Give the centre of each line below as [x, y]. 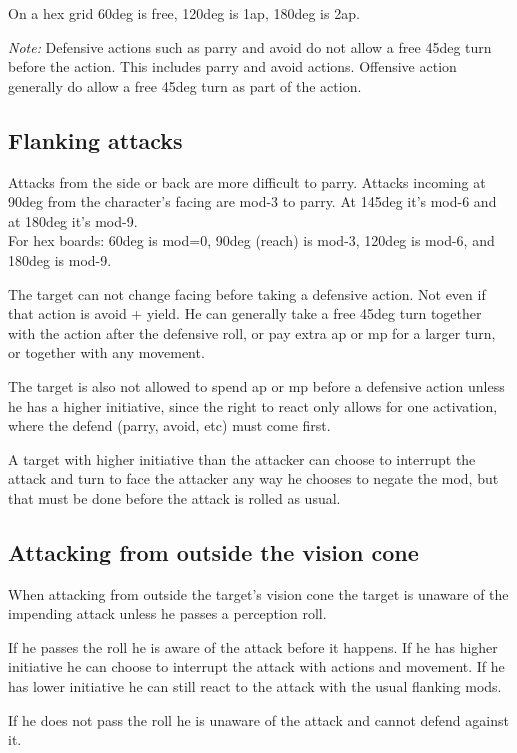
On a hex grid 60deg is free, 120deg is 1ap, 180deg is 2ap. [184, 13]
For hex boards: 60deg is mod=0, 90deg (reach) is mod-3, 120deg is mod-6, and [251, 240]
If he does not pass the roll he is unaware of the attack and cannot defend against [258, 719]
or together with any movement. [106, 352]
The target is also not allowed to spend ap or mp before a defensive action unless [256, 385]
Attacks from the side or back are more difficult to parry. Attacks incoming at [247, 181]
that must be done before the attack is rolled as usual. [174, 497]
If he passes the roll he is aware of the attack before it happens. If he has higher [253, 646]
